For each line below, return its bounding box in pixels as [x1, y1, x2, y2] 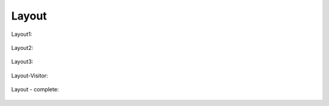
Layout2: [11, 44, 34, 51]
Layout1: [11, 30, 33, 38]
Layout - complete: [11, 86, 59, 93]
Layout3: [11, 58, 34, 65]
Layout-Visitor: [11, 72, 48, 79]
